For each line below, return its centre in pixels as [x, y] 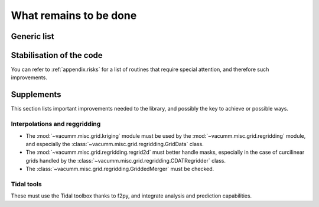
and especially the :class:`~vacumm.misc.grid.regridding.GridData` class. [115, 144]
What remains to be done [74, 15]
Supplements [36, 95]
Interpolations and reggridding [56, 124]
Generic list [32, 36]
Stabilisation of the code [57, 55]
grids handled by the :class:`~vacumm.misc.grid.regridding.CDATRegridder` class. [126, 160]
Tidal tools [26, 184]
